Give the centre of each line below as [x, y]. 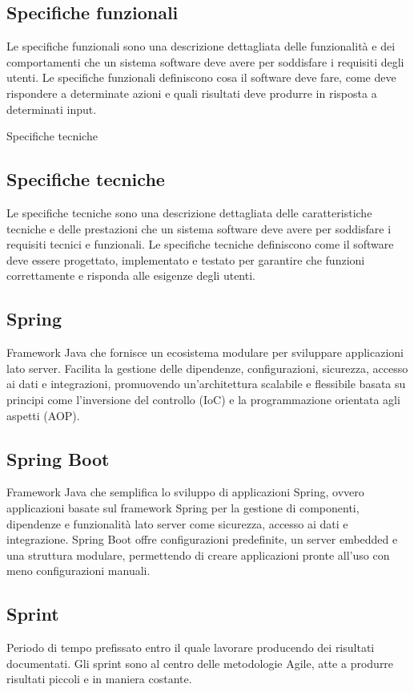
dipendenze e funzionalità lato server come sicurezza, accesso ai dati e [177, 523]
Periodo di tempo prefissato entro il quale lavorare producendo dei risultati [191, 647]
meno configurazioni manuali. [78, 571]
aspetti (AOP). [43, 415]
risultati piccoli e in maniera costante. [99, 679]
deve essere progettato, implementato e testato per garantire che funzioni [186, 259]
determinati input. [52, 109]
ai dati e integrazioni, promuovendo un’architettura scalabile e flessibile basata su [206, 384]
